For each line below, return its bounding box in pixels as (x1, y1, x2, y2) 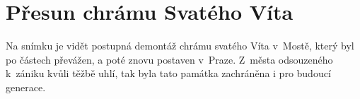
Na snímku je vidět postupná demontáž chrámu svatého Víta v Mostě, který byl (6, 38, 354, 53)
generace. (6, 79, 46, 94)
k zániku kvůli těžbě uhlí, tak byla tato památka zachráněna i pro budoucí (6, 66, 331, 81)
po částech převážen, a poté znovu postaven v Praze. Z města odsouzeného (6, 52, 333, 66)
